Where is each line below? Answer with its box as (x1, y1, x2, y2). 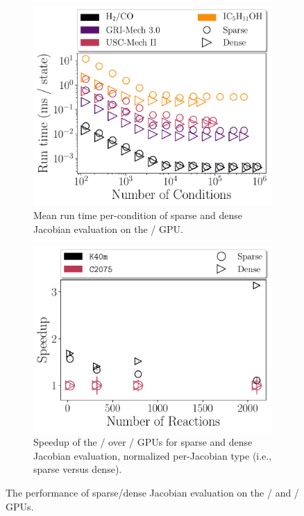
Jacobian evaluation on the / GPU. (33, 221, 183, 236)
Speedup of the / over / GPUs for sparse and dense (33, 435, 253, 449)
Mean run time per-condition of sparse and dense (33, 208, 242, 223)
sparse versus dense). (33, 462, 122, 476)
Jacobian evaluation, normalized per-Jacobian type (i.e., (33, 448, 272, 462)
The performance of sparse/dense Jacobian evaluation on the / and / (6, 485, 299, 499)
